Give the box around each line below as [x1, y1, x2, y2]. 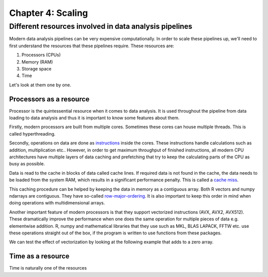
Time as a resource [9, 252, 69, 261]
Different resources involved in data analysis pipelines [9, 22, 193, 31]
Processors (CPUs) [21, 52, 61, 58]
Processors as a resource [9, 95, 90, 103]
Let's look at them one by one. [9, 82, 71, 88]
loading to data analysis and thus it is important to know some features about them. [9, 115, 180, 121]
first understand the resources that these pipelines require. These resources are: [9, 43, 175, 49]
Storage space [21, 66, 52, 71]
